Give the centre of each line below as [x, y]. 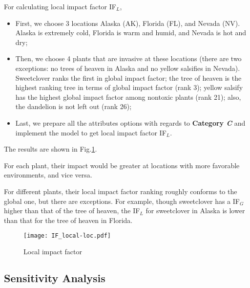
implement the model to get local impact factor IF [91, 132]
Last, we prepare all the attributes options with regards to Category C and [130, 122]
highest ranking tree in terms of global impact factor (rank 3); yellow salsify [129, 87]
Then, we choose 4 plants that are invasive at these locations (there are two [128, 58]
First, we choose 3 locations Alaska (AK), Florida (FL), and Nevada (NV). [128, 23]
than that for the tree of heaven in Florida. [68, 220]
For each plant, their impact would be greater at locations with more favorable [122, 165]
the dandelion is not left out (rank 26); [73, 106]
